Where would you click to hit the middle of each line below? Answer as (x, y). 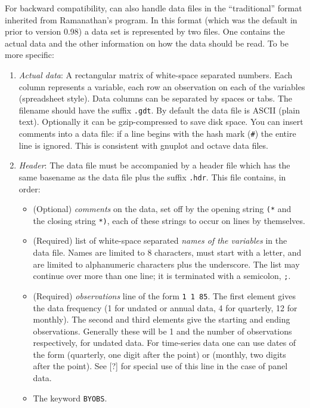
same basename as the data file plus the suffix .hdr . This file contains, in (152, 177)
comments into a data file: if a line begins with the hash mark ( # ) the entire (157, 133)
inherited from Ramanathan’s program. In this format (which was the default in (151, 19)
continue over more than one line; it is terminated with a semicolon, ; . (162, 276)
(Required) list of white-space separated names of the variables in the (160, 240)
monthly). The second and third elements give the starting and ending (162, 319)
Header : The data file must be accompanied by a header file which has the (154, 165)
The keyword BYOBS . (70, 398)
